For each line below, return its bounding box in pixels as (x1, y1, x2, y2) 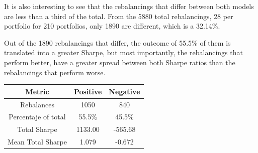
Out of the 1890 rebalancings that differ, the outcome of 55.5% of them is (4, 37, 231, 48)
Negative (109, 86, 140, 96)
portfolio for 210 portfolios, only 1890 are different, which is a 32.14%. (4, 21, 220, 31)
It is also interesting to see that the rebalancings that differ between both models (4, 1, 254, 11)
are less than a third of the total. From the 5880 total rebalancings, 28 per (4, 11, 233, 21)
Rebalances (20, 99, 54, 109)
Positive (73, 86, 102, 96)
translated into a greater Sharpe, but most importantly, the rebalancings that (4, 47, 243, 58)
